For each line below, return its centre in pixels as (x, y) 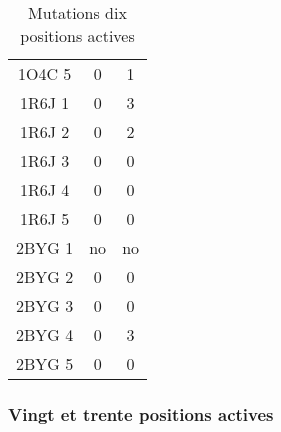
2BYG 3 (45, 305)
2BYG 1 (45, 247)
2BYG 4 (45, 334)
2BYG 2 (45, 276)
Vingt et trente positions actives (141, 413)
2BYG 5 (45, 363)
